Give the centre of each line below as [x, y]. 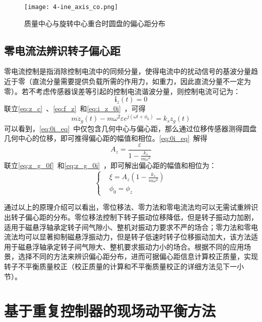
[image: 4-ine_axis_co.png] [71, 7]
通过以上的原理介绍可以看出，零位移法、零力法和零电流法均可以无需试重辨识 [131, 207]
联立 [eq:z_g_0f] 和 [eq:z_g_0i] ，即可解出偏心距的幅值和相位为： [110, 165]
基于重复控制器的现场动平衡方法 [110, 311]
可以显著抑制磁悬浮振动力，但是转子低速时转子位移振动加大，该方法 [138, 237]
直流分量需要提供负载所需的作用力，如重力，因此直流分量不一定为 [141, 81]
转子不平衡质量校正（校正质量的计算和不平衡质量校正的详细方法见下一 [120, 266]
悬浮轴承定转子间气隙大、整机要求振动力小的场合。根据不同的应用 [134, 246]
